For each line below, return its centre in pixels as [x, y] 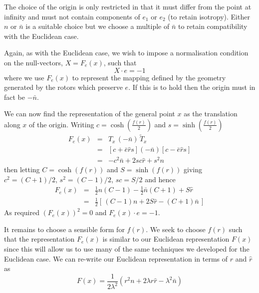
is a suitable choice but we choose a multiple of [98, 26]
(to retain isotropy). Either [209, 16]
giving [193, 169]
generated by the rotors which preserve [63, 87]
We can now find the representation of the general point [90, 114]
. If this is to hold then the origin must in [192, 87]
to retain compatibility [213, 26]
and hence [160, 179]
